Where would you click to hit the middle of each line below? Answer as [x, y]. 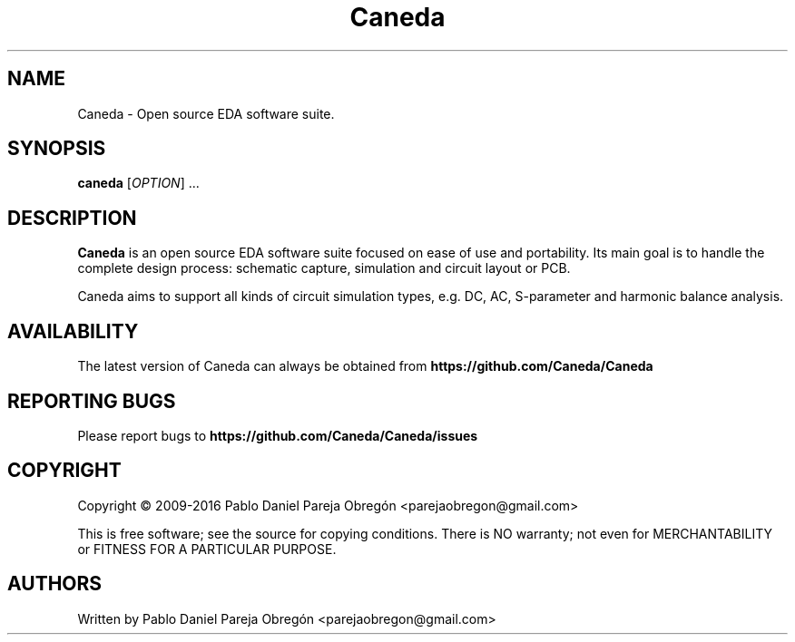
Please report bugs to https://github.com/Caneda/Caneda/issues [278, 435]
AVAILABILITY [73, 331]
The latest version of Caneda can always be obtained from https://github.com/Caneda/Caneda [365, 366]
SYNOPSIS [57, 149]
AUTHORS [55, 584]
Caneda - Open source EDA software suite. [206, 113]
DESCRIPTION [72, 218]
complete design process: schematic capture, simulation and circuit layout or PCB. [324, 268]
